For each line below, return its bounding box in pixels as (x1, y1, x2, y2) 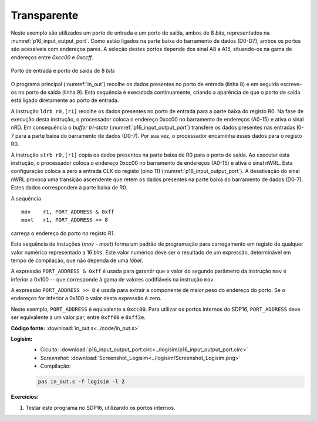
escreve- (280, 80, 302, 87)
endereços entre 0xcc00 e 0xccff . (11, 53, 94, 61)
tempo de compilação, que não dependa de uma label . (11, 257, 143, 264)
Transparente (11, 9, 79, 22)
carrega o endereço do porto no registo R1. (11, 229, 115, 237)
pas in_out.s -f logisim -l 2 (38, 378, 125, 385)
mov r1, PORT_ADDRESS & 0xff (21, 208, 114, 215)
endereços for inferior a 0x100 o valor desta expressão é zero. (11, 295, 162, 302)
